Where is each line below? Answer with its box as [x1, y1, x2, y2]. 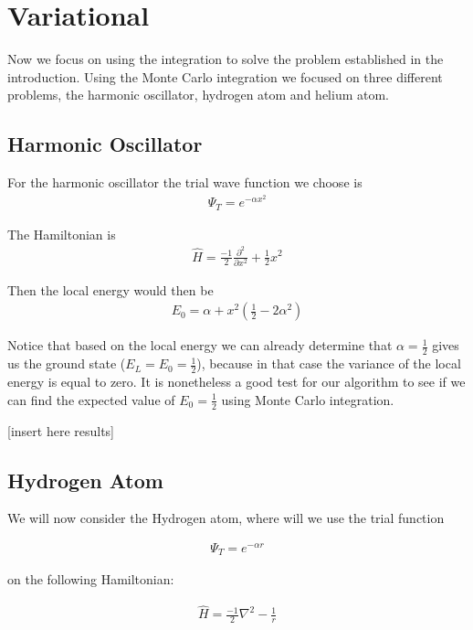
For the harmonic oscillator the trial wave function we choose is [7, 173, 363, 192]
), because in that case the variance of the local [196, 354, 461, 373]
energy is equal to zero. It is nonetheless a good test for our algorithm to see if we [7, 372, 466, 391]
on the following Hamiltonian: [7, 570, 174, 589]
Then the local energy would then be [7, 280, 214, 299]
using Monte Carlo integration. [221, 390, 394, 409]
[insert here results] [7, 421, 115, 440]
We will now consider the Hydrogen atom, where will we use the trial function [7, 508, 445, 528]
